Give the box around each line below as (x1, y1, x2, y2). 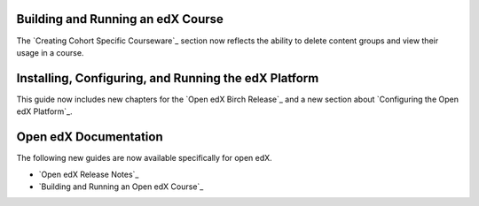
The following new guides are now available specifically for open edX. (16, 153, 272, 164)
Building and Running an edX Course (16, 11, 224, 27)
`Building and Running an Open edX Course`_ (38, 181, 204, 192)
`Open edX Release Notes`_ (38, 169, 139, 179)
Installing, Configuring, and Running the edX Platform (16, 71, 319, 86)
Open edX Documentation (16, 129, 163, 145)
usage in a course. (16, 47, 84, 57)
